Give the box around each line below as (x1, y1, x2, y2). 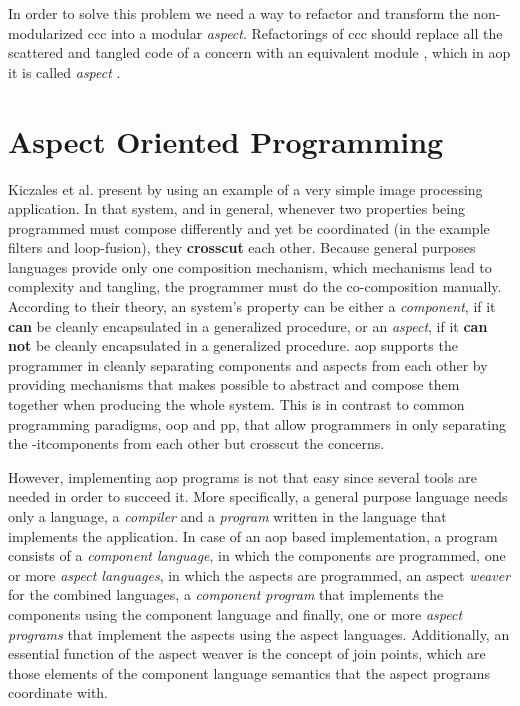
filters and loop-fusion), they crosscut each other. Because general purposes (8, 237, 476, 258)
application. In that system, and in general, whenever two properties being (8, 198, 465, 219)
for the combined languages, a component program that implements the (8, 584, 444, 605)
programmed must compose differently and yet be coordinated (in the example (8, 217, 490, 238)
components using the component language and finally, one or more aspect (8, 603, 463, 624)
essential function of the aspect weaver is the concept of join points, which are (8, 643, 486, 664)
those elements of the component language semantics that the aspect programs (8, 662, 490, 683)
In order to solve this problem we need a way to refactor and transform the (8, 3, 469, 23)
